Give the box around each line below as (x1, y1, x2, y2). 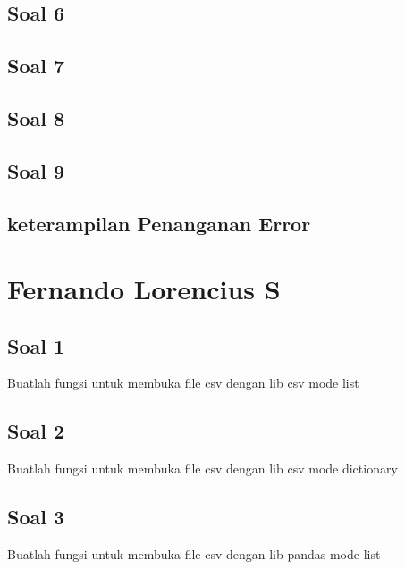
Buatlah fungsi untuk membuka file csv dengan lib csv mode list (7, 373, 359, 392)
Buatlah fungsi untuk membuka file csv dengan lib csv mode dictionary (7, 459, 398, 478)
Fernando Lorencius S (7, 271, 281, 307)
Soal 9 (7, 156, 65, 184)
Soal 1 (7, 331, 65, 359)
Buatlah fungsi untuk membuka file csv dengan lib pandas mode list (7, 545, 381, 564)
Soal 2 (7, 417, 65, 445)
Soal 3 (7, 503, 65, 531)
